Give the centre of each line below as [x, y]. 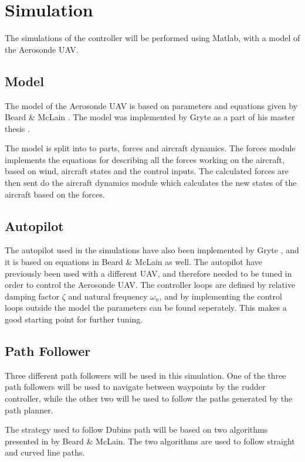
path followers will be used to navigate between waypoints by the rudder [135, 387]
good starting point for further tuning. [74, 319]
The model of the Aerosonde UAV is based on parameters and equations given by [151, 105]
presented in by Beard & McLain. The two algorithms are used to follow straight [150, 441]
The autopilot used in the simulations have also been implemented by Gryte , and [152, 250]
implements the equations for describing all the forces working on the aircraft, [145, 159]
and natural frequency [108, 296]
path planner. [29, 410]
